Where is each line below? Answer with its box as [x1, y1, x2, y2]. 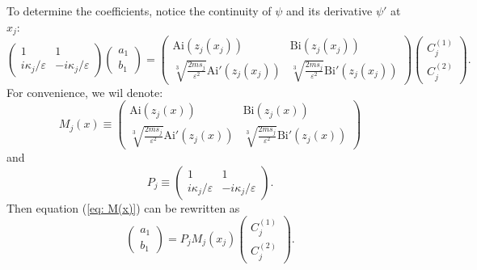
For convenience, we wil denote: [6, 83, 163, 100]
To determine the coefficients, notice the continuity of [6, 2, 272, 19]
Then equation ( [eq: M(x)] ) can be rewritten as [6, 199, 240, 216]
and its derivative [285, 2, 373, 19]
